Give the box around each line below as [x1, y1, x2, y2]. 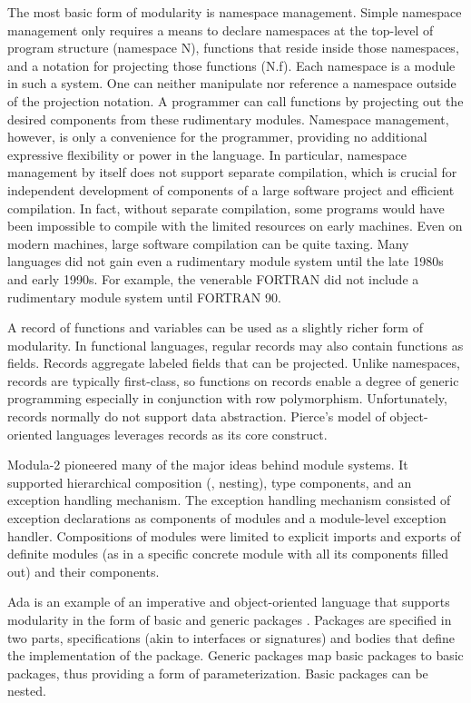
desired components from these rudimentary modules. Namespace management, [7, 109, 449, 128]
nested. [7, 681, 46, 700]
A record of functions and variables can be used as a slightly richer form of [7, 318, 423, 337]
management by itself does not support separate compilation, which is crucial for [7, 163, 457, 182]
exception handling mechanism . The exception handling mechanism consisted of [7, 490, 451, 510]
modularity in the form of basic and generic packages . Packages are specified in [7, 610, 452, 629]
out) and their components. [7, 561, 160, 580]
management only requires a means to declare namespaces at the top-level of [7, 20, 434, 39]
